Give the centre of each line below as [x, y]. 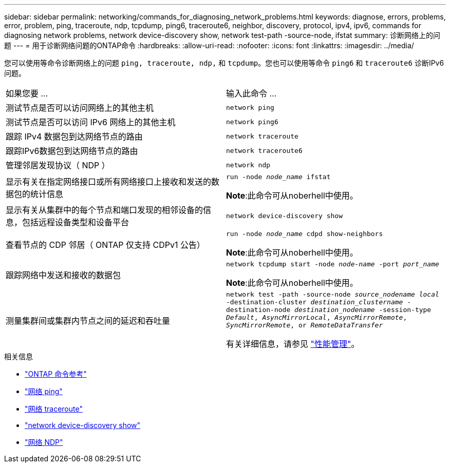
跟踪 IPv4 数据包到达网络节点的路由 [74, 137]
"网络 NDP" [44, 442]
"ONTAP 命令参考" [56, 374]
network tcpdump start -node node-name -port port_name [333, 264]
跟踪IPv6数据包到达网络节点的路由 [72, 151]
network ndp [248, 165]
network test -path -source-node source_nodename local [333, 294]
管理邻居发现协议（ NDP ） [58, 165]
